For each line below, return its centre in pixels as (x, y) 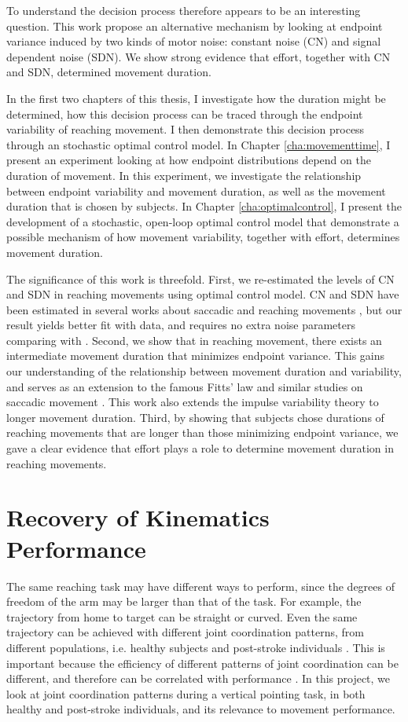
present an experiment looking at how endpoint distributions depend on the (189, 160)
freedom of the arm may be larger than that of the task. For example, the (184, 601)
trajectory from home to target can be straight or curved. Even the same (182, 616)
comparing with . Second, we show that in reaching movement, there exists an (194, 340)
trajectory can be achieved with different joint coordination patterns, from (185, 632)
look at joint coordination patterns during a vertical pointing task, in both (186, 693)
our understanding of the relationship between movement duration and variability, (204, 371)
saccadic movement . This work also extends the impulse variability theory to (193, 402)
